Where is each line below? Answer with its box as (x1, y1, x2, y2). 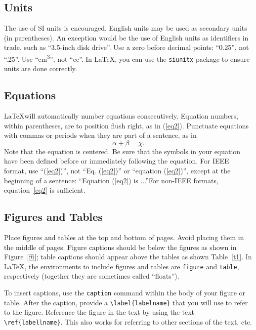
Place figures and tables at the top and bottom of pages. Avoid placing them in (4, 232, 244, 243)
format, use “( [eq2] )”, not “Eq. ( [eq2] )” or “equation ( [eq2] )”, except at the (4, 165, 231, 176)
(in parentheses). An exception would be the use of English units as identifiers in (4, 32, 249, 42)
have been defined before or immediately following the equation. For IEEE (4, 156, 229, 166)
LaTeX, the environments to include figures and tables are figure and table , (4, 261, 239, 271)
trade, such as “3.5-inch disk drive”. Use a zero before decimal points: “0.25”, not (4, 42, 249, 52)
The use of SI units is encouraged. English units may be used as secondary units (4, 23, 247, 33)
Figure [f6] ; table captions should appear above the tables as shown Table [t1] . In (4, 251, 252, 262)
